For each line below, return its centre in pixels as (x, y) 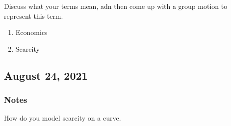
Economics (31, 32)
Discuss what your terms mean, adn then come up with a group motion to (116, 6)
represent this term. (34, 16)
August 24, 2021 (46, 75)
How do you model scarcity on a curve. (63, 118)
